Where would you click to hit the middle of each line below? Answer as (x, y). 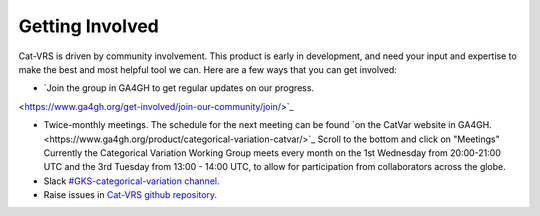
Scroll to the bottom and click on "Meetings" (408, 139)
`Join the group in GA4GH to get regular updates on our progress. (179, 88)
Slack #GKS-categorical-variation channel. (131, 181)
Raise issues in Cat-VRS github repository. (130, 195)
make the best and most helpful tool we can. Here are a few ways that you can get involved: (207, 69)
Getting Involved (88, 26)
